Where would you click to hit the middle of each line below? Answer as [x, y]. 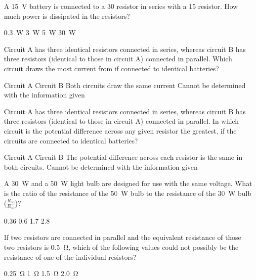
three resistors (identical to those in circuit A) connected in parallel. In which [121, 121]
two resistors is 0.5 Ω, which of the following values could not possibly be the [121, 247]
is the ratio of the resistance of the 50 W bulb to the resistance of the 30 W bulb [128, 193]
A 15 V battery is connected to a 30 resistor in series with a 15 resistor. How [121, 6]
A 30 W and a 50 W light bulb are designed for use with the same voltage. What [128, 183]
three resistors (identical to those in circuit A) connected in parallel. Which [118, 59]
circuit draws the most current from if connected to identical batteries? [112, 68]
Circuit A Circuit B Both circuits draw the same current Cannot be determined [125, 85]
